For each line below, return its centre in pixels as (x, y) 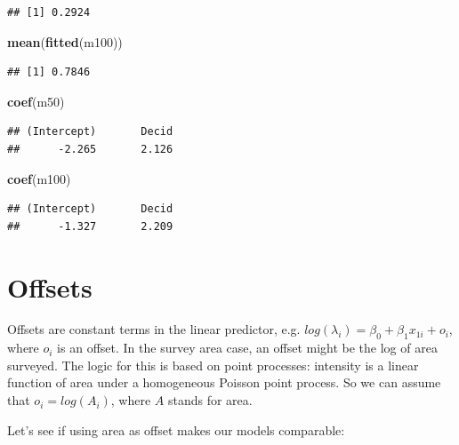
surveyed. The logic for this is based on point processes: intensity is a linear (213, 365)
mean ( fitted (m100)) (65, 41)
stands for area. (210, 400)
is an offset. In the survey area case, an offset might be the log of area (247, 348)
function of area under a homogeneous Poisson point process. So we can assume (224, 382)
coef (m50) (36, 101)
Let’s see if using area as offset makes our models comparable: (176, 429)
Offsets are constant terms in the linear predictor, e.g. (154, 329)
